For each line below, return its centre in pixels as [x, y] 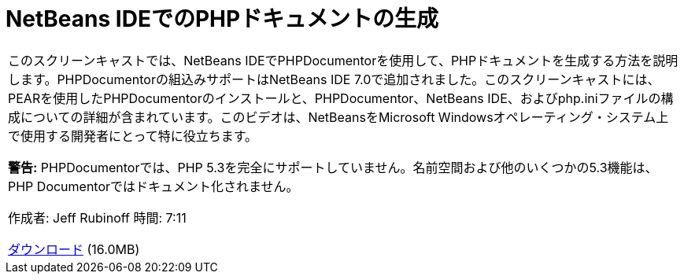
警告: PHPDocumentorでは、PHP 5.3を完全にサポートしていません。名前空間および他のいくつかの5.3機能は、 [333, 167]
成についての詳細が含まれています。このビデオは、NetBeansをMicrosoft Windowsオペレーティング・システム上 [338, 117]
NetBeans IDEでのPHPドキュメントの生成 [222, 19]
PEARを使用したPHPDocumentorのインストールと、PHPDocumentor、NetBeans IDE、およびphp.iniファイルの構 [341, 98]
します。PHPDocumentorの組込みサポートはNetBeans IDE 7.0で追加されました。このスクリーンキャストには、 [334, 79]
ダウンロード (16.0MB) [74, 249]
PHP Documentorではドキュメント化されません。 [153, 186]
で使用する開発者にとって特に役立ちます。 [133, 136]
